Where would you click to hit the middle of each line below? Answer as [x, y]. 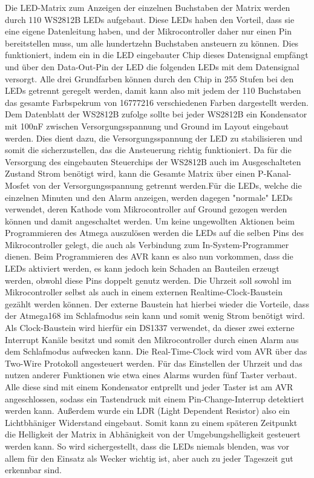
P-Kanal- [275, 173]
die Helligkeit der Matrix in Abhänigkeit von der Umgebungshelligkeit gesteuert [153, 434]
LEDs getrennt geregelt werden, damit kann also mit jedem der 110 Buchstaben [153, 90]
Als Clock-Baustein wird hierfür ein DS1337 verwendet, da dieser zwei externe [150, 328]
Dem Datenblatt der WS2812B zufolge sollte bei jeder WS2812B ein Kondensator [156, 114]
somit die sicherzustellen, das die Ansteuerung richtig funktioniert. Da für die [148, 150]
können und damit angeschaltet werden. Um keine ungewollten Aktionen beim [150, 221]
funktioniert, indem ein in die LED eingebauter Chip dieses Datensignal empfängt [157, 55]
